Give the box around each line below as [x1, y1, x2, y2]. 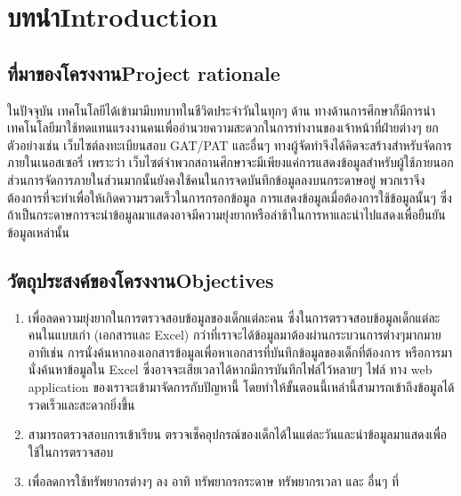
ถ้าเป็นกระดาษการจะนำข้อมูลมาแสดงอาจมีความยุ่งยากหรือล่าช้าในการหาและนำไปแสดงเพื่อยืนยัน [7, 205, 446, 224]
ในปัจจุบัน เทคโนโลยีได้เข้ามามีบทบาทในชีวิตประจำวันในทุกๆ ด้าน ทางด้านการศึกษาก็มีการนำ [7, 100, 435, 119]
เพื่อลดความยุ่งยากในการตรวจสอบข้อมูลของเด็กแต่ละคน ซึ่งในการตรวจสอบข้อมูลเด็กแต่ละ [28, 308, 441, 326]
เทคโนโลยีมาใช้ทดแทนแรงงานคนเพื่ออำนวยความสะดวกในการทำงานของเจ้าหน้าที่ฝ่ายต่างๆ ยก [7, 118, 439, 137]
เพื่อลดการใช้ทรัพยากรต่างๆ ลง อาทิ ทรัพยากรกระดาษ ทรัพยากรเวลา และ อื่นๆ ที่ [28, 472, 400, 491]
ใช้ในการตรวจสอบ [28, 442, 114, 460]
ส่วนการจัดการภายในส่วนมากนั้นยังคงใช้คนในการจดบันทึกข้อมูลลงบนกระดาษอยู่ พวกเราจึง [7, 170, 425, 188]
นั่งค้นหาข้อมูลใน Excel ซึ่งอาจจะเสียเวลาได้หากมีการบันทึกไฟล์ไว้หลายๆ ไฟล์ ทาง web [28, 360, 433, 379]
